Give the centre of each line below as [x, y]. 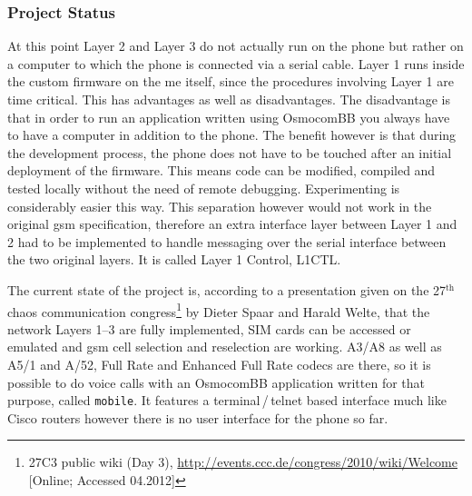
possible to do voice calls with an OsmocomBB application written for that [216, 382]
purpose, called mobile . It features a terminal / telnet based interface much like [227, 400]
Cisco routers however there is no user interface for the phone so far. [198, 417]
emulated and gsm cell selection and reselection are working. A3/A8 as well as [225, 347]
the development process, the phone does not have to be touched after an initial [230, 152]
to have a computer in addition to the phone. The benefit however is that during [232, 135]
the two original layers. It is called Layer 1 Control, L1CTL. [174, 259]
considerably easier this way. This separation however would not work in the [220, 206]
